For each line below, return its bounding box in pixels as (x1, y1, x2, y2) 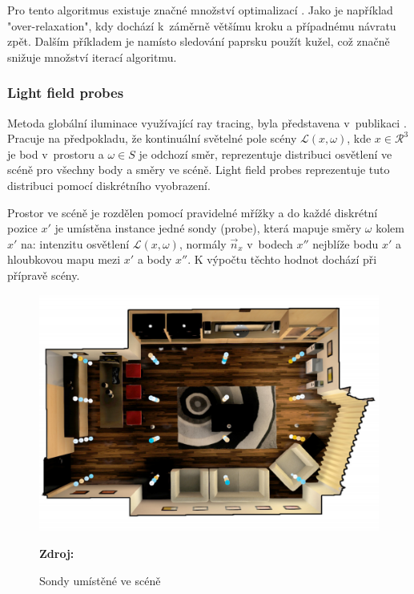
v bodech (247, 235, 293, 252)
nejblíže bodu (312, 235, 379, 252)
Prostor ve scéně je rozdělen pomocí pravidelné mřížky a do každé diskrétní (7, 204, 378, 220)
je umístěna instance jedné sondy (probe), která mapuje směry (54, 220, 362, 236)
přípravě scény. (7, 266, 80, 283)
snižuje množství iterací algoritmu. (7, 48, 177, 65)
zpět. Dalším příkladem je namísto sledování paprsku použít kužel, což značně (7, 33, 390, 50)
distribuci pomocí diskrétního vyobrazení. (7, 176, 211, 193)
